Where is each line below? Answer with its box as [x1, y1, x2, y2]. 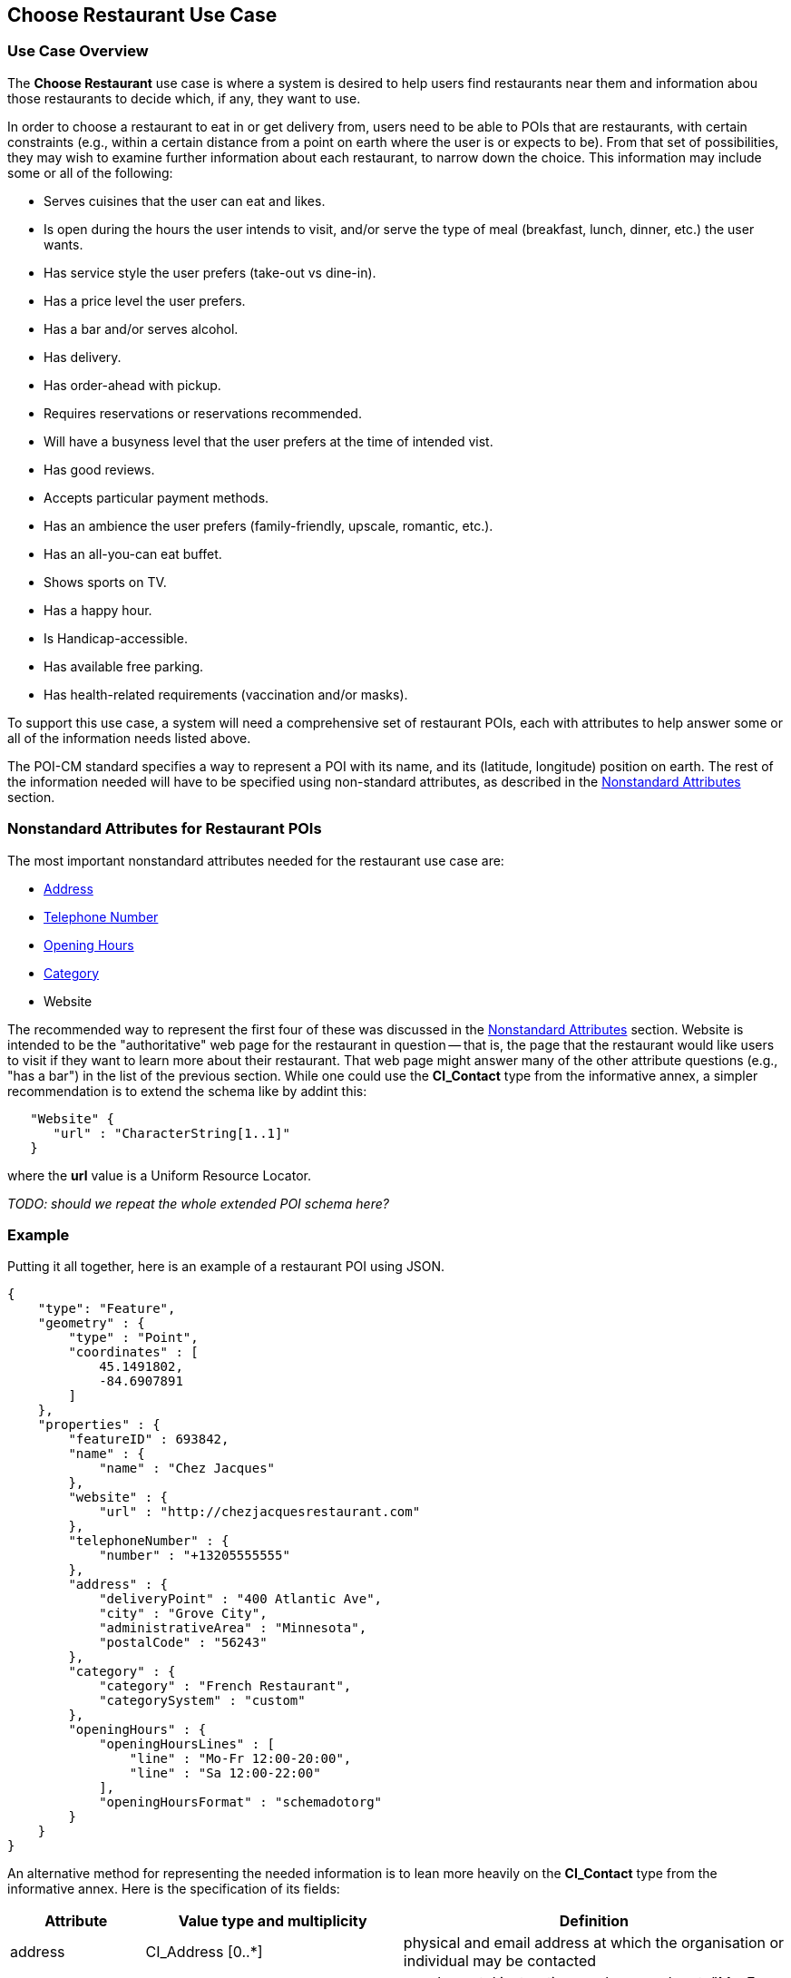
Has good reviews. [44, 461, 155, 477]
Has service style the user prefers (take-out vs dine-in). [44, 264, 376, 280]
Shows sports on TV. [44, 573, 167, 590]
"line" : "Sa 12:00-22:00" [129, 1766, 321, 1781]
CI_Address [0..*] [145, 1943, 263, 1962]
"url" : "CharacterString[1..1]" [53, 1125, 290, 1141]
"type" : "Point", [68, 1330, 199, 1346]
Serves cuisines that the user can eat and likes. [44, 192, 326, 209]
